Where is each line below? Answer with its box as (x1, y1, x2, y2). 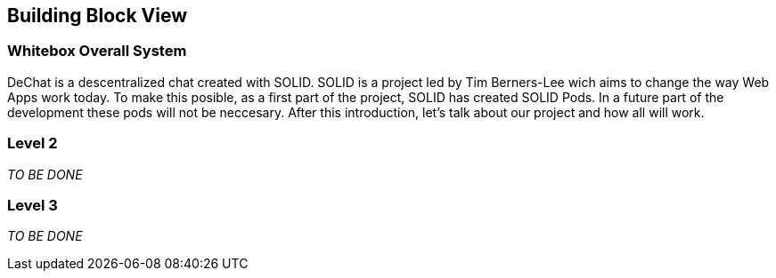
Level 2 (7, 134, 58, 153)
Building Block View (7, 4, 188, 27)
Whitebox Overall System (7, 42, 187, 60)
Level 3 (7, 195, 58, 214)
